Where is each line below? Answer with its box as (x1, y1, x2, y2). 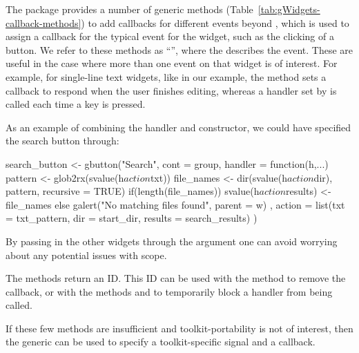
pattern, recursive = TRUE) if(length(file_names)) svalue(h (6, 184, 260, 198)
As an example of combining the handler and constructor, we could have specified (6, 120, 351, 134)
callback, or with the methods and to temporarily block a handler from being (6, 284, 333, 298)
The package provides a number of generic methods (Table (6, 2, 253, 16)
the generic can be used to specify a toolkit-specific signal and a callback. (6, 334, 316, 349)
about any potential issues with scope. (6, 247, 167, 262)
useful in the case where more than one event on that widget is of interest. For (6, 56, 338, 70)
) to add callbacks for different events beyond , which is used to (81, 15, 349, 30)
